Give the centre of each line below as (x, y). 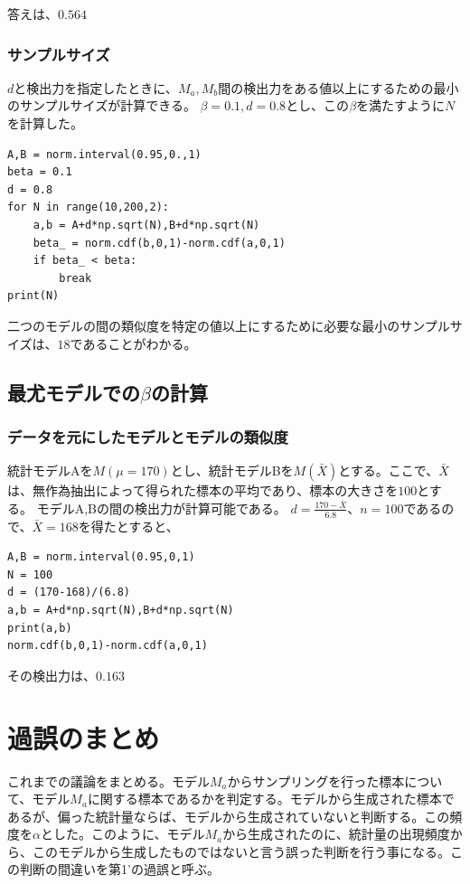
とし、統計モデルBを (232, 470)
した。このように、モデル (129, 834)
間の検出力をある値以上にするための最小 (338, 87)
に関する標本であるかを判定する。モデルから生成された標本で (271, 799)
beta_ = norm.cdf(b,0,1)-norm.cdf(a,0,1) (159, 243)
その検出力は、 (52, 675)
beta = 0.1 (40, 172)
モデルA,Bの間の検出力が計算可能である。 (161, 508)
